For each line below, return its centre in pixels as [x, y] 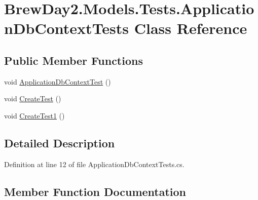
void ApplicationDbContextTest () [58, 81]
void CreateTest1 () [34, 115]
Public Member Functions [73, 60]
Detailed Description [60, 143]
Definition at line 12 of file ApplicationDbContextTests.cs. [94, 164]
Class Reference [191, 28]
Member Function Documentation [95, 191]
